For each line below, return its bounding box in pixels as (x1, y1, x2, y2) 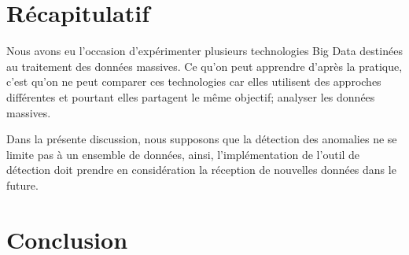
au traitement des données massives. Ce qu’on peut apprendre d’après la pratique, (6, 57, 403, 74)
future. (6, 176, 39, 193)
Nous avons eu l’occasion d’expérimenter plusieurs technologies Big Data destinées (6, 42, 403, 59)
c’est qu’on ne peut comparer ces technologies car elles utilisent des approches (6, 73, 381, 90)
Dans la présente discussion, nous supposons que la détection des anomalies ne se (6, 131, 397, 147)
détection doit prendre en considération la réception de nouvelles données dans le (6, 161, 396, 178)
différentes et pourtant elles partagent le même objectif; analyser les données (6, 88, 375, 105)
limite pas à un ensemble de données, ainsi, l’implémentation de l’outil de (6, 146, 360, 162)
